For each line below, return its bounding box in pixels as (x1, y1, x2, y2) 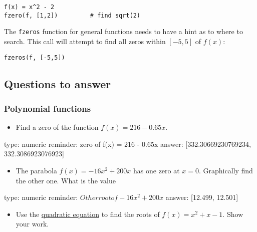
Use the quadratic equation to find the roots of (16, 208, 160, 219)
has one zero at (133, 165, 180, 175)
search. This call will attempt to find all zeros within (4, 36, 166, 46)
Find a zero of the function (16, 122, 99, 132)
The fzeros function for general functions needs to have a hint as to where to (4, 26, 243, 37)
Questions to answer (4, 76, 111, 91)
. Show (222, 208, 243, 219)
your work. (16, 218, 49, 229)
